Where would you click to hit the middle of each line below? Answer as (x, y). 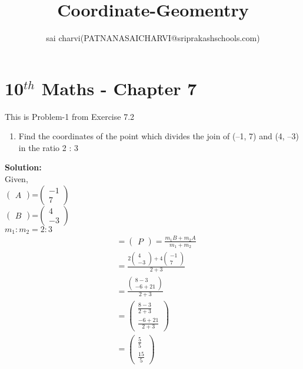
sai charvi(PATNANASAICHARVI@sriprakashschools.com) (153, 38)
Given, (16, 179)
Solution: (23, 167)
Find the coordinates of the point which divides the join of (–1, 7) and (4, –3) (159, 136)
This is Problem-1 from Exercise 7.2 (70, 116)
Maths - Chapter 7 (119, 88)
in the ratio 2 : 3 (48, 147)
